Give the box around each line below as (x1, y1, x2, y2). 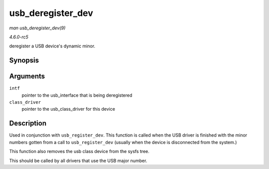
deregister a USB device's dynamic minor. (9, 43, 96, 49)
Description (9, 119, 47, 128)
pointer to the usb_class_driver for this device (21, 106, 116, 112)
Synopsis (9, 56, 39, 65)
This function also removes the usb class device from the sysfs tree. (9, 149, 149, 155)
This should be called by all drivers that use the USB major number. (9, 158, 147, 164)
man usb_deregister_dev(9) (9, 25, 66, 31)
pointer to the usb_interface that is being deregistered (21, 92, 133, 98)
